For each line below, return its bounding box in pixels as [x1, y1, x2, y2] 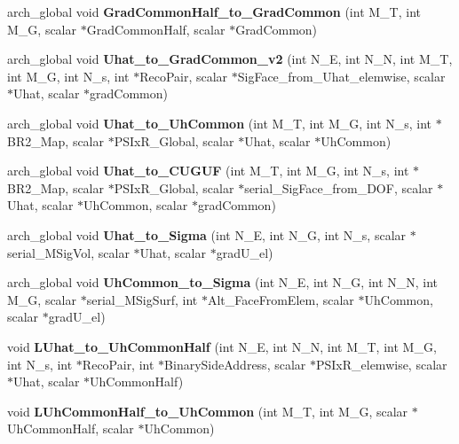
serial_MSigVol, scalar [7, 243, 130, 261]
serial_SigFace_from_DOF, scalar [244, 178, 433, 197]
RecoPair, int [82, 354, 154, 373]
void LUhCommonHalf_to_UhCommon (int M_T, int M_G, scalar [7, 401, 408, 420]
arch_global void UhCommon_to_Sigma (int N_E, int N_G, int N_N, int [7, 273, 439, 292]
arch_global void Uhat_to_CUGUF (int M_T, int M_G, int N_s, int [7, 161, 409, 180]
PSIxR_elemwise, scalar [315, 354, 447, 373]
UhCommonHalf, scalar [7, 419, 134, 438]
